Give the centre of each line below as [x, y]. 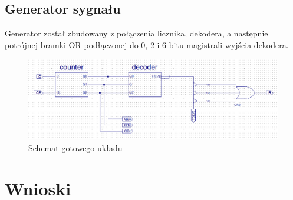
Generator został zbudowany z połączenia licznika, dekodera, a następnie [136, 33]
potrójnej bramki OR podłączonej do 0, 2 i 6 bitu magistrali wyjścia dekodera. [147, 44]
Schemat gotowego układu [75, 148]
